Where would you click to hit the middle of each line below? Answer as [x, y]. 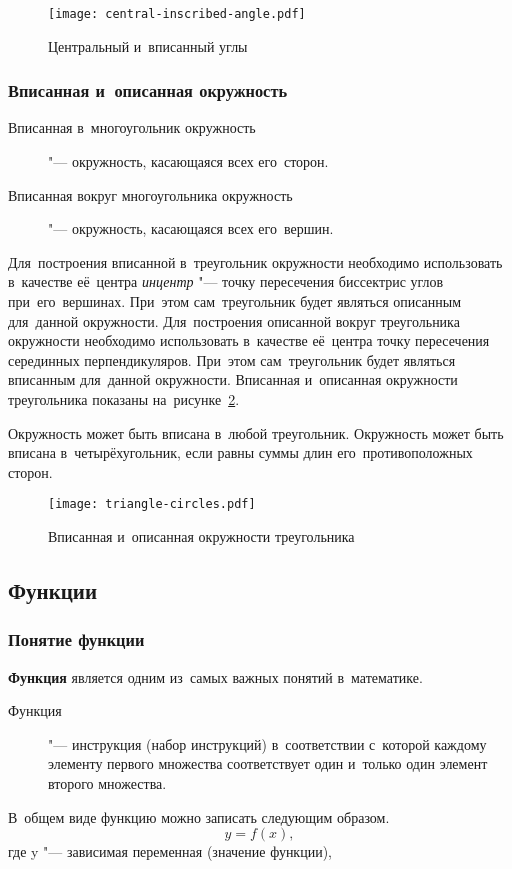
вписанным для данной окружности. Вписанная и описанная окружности [233, 379]
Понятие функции [76, 639]
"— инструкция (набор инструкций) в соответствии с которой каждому [267, 743]
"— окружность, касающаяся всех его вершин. [191, 228]
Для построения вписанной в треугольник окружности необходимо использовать [255, 261]
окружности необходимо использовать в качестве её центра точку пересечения [249, 340]
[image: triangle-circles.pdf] [152, 504]
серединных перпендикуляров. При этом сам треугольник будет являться [232, 359]
